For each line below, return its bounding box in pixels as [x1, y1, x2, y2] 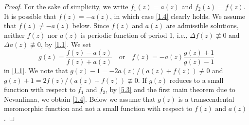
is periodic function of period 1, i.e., [81, 30, 188, 40]
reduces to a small [169, 75, 224, 85]
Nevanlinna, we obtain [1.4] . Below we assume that [4, 94, 156, 104]
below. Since [72, 20, 109, 31]
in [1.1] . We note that [4, 65, 68, 76]
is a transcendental [178, 94, 234, 104]
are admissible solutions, [166, 20, 239, 31]
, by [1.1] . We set [40, 39, 91, 49]
